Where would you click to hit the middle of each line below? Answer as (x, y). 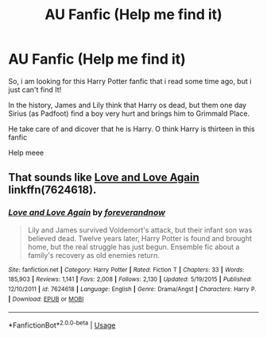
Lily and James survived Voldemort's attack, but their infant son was (140, 230)
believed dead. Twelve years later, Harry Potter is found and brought (140, 238)
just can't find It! (35, 90)
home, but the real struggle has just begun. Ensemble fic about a (133, 247)
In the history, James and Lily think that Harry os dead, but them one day (128, 105)
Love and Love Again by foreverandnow (87, 213)
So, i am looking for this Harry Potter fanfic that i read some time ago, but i (130, 81)
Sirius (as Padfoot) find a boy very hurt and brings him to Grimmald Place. (129, 113)
